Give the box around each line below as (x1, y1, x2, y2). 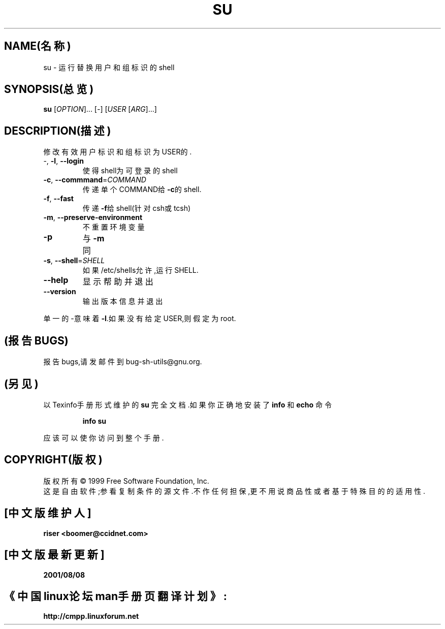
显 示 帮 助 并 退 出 (82, 276, 153, 287)
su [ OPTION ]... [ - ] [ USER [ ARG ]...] (43, 105, 157, 114)
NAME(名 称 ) (4, 40, 71, 53)
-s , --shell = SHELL (43, 256, 105, 265)
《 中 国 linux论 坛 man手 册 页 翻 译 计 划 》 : (4, 589, 227, 603)
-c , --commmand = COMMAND (43, 175, 146, 184)
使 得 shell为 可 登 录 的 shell (82, 166, 178, 175)
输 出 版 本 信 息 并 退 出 (82, 297, 163, 306)
